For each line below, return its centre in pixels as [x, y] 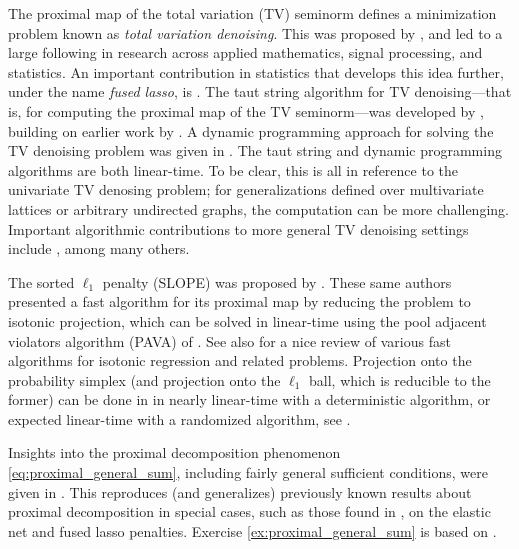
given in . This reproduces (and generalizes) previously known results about [240, 491]
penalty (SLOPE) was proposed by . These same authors [277, 281]
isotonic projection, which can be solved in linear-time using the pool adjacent [247, 320]
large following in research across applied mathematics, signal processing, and [245, 52]
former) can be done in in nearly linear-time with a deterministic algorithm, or [249, 399]
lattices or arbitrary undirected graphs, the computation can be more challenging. [258, 208]
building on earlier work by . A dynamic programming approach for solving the [251, 130]
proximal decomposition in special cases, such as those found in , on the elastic [249, 511]
